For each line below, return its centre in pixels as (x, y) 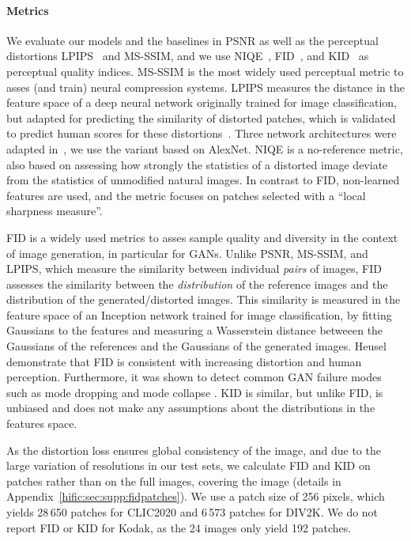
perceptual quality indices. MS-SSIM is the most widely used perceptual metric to (205, 71)
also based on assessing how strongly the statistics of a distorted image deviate (197, 164)
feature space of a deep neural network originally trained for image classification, (202, 102)
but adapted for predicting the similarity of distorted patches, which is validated (201, 117)
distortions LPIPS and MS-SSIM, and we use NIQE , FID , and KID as (188, 56)
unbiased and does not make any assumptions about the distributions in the (191, 408)
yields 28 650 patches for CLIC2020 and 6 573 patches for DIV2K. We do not (192, 512)
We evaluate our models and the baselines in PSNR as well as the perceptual (192, 40)
